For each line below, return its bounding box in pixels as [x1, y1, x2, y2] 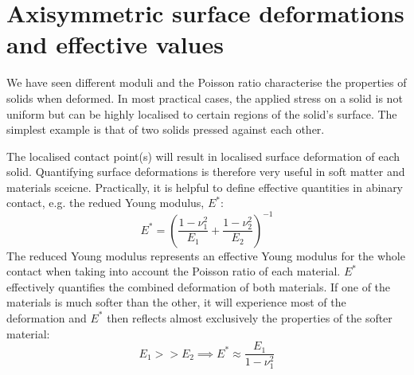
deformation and [6, 309, 87, 326]
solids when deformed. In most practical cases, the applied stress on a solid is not [6, 89, 403, 106]
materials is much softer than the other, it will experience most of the [6, 294, 346, 311]
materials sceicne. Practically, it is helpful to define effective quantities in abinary [6, 178, 404, 195]
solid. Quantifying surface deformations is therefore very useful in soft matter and [6, 163, 405, 180]
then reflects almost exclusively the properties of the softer [107, 309, 393, 326]
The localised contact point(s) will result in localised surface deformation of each [6, 147, 400, 164]
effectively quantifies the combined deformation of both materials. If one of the [6, 278, 391, 295]
